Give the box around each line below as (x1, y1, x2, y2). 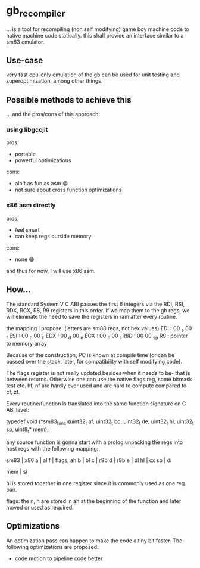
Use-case (6, 55, 43, 66)
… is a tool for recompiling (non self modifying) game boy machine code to (6, 25, 189, 33)
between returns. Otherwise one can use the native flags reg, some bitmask (6, 376, 192, 383)
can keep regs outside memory (14, 232, 92, 240)
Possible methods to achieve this (6, 95, 132, 105)
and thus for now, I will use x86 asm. (6, 267, 96, 274)
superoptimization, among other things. (6, 77, 103, 85)
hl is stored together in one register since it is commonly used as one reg (6, 479, 185, 486)
